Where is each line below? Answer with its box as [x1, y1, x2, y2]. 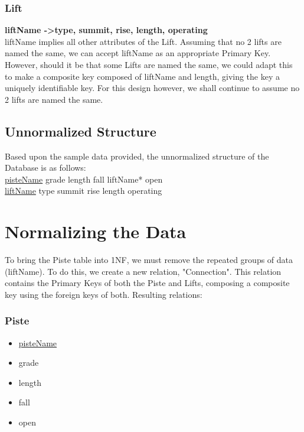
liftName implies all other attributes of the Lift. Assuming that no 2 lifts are [5, 35, 282, 47]
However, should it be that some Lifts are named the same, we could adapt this [5, 59, 293, 70]
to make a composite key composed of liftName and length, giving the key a [5, 70, 280, 82]
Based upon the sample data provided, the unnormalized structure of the [5, 150, 269, 162]
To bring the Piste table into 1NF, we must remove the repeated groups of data [5, 254, 293, 266]
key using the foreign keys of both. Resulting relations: [5, 288, 202, 300]
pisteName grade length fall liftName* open [5, 173, 163, 185]
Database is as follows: [5, 161, 86, 174]
